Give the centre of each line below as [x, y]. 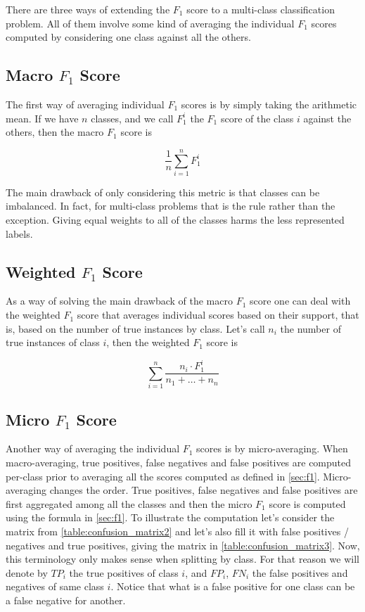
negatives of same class [55, 586]
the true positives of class [124, 572]
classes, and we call [132, 118]
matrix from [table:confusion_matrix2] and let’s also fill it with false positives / [177, 531]
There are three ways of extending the [88, 9]
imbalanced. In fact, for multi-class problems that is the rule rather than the [171, 206]
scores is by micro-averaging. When [272, 448]
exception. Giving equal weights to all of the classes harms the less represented [175, 220]
